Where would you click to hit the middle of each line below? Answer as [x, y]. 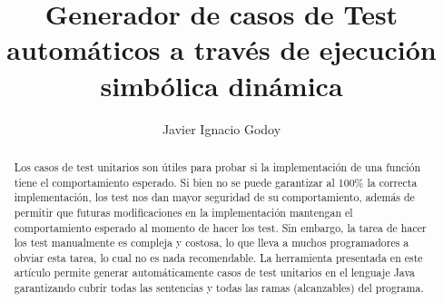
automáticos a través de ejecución [221, 49]
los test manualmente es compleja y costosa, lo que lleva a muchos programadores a [212, 243]
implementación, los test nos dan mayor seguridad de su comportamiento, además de [214, 197]
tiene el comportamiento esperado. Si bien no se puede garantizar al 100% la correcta [216, 182]
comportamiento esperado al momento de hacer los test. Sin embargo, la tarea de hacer [220, 227]
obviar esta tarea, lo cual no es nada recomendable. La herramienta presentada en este [218, 257]
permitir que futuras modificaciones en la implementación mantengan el [183, 212]
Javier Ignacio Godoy [221, 128]
